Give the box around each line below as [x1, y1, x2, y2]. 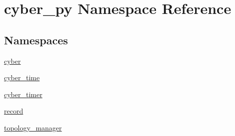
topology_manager [4, 122, 62, 133]
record [4, 106, 23, 116]
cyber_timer [4, 89, 42, 99]
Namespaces [4, 32, 68, 47]
